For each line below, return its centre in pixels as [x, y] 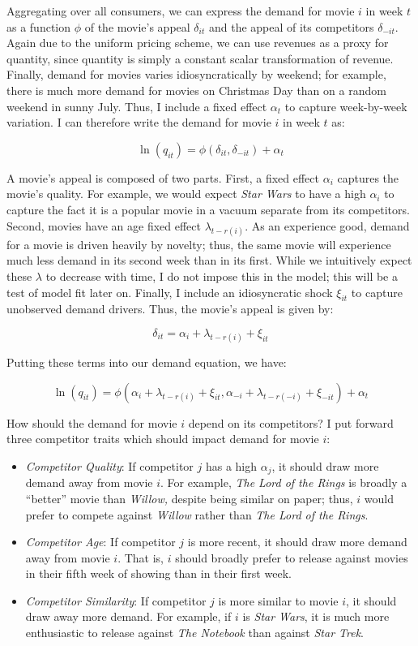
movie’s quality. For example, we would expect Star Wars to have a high [186, 194]
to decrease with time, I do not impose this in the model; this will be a [222, 276]
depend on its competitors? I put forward [291, 422]
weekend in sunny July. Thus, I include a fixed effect [137, 106]
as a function [39, 26]
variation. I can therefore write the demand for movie [139, 122]
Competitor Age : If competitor [100, 542]
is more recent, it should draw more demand [297, 542]
